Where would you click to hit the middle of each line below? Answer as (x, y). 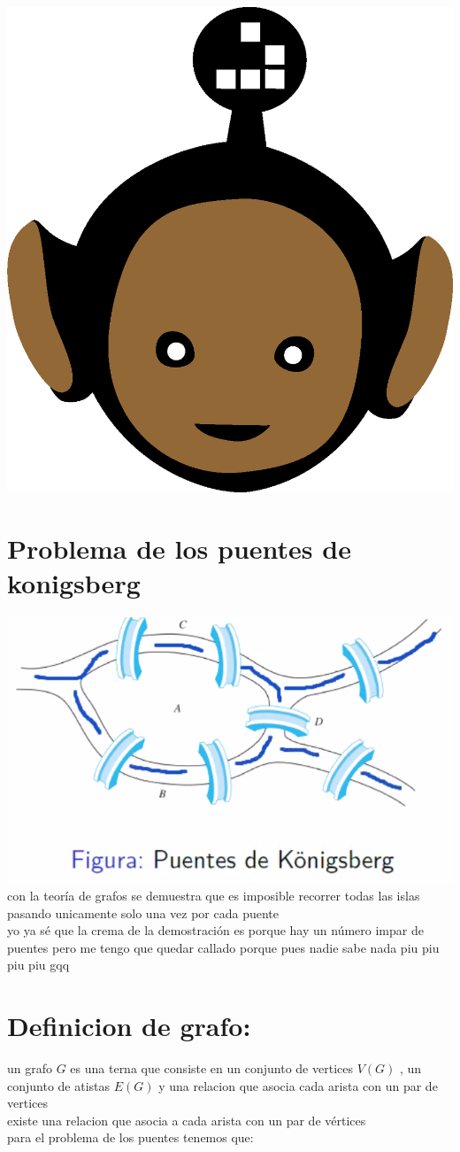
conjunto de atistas (59, 1085)
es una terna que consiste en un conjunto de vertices (211, 1068)
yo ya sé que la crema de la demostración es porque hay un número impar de (215, 930)
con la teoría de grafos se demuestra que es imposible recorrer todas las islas (214, 896)
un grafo (30, 1068)
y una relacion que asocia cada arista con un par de (298, 1085)
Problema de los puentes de (179, 548)
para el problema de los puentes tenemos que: (130, 1137)
